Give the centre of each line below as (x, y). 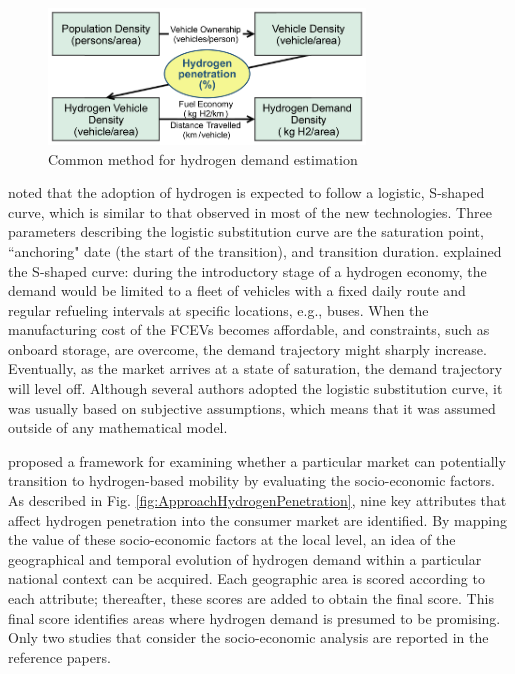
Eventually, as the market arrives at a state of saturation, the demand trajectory (255, 368)
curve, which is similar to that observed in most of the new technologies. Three (250, 211)
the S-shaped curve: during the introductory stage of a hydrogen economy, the (247, 270)
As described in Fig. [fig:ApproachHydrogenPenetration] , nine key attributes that (257, 500)
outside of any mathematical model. (118, 427)
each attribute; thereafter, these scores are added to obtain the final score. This (251, 598)
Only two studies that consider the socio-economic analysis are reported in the (248, 637)
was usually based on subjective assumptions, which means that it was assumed (252, 407)
